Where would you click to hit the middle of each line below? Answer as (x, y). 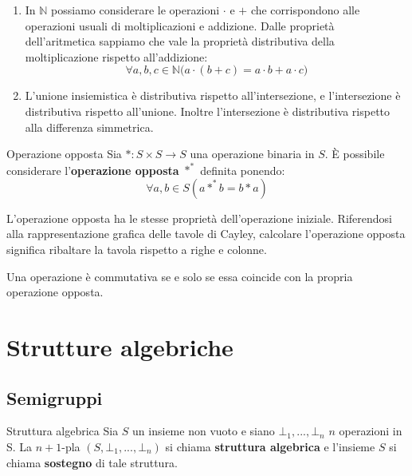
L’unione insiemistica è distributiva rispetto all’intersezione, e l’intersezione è (213, 95)
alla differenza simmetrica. (89, 127)
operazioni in (371, 431)
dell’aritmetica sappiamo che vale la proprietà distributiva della (180, 41)
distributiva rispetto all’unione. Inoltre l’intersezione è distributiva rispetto (208, 111)
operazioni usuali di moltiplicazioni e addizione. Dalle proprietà (180, 25)
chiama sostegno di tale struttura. (92, 462)
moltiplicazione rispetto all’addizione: (116, 56)
